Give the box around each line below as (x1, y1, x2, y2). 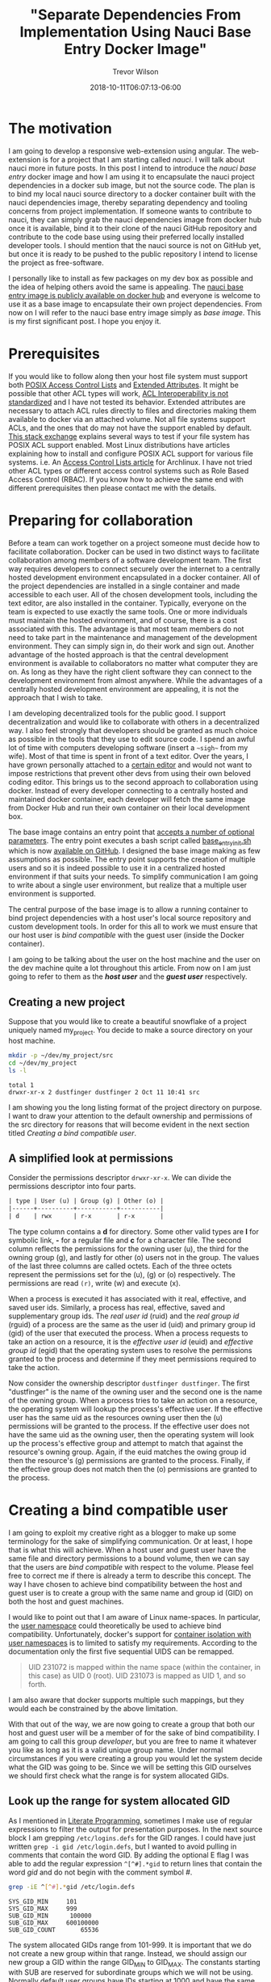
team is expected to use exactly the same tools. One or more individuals (8, 606, 248, 616)
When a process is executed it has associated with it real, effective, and (8, 1294, 247, 1304)
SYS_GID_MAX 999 (8, 1904, 78, 1912)
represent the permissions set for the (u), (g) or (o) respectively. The (8, 1270, 236, 1280)
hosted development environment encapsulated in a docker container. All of (8, 572, 261, 582)
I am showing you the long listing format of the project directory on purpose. (8, 1102, 262, 1112)
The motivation (8, 119, 113, 137)
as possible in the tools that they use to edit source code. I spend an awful (8, 734, 256, 744)
